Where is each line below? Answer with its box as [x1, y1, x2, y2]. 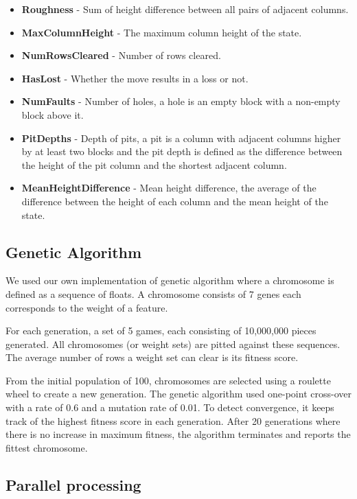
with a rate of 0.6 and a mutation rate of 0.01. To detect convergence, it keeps [5, 400, 334, 415]
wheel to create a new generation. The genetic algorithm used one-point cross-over [5, 386, 352, 401]
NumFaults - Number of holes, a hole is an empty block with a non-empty [21, 94, 341, 108]
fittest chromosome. [5, 440, 88, 454]
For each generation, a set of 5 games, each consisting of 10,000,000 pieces [5, 323, 316, 338]
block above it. [21, 107, 84, 121]
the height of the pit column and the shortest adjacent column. [21, 157, 287, 172]
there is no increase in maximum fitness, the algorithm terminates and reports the [5, 427, 351, 441]
